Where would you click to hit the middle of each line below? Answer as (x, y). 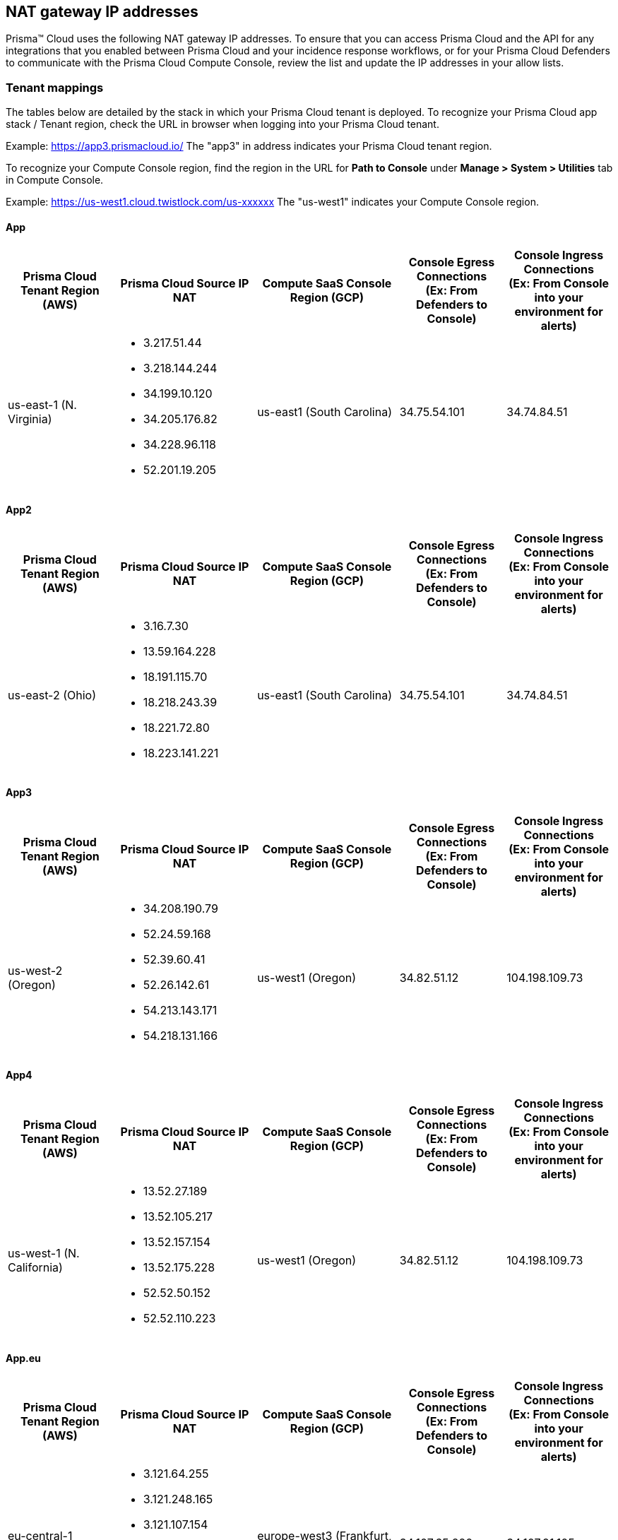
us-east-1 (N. (42, 405)
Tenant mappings (55, 87)
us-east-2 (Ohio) (52, 695)
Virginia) (30, 419)
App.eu (23, 1358)
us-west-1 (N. (44, 1254)
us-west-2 (35, 970)
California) (35, 1268)
